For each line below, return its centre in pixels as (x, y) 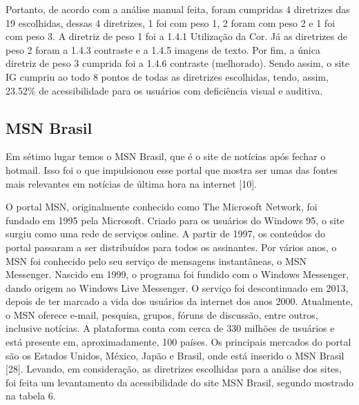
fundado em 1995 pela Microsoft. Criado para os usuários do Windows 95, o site (175, 220)
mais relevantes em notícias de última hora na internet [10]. (131, 183)
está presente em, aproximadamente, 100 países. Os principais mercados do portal (178, 342)
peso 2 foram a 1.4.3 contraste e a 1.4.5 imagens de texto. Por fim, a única (163, 49)
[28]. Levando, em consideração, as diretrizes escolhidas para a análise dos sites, (174, 369)
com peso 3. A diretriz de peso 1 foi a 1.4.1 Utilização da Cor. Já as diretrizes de (176, 36)
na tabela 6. (31, 396)
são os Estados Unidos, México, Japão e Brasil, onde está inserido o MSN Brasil (175, 355)
